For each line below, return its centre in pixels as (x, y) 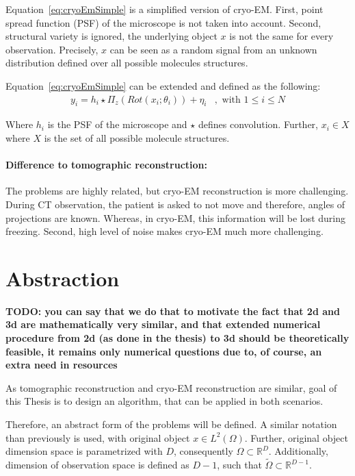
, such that (239, 465)
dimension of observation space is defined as (97, 465)
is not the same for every (281, 36)
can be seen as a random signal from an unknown (213, 49)
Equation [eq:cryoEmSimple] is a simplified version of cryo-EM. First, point (165, 9)
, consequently (203, 451)
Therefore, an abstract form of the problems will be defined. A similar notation (171, 424)
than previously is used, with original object (98, 437)
